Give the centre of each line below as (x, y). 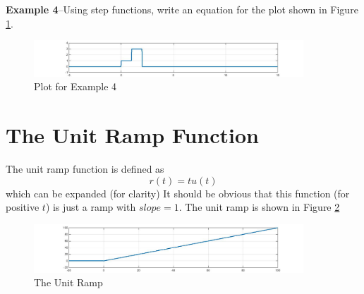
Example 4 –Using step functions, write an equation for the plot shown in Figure (182, 9)
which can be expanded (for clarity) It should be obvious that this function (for (178, 193)
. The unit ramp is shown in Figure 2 (259, 207)
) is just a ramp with (91, 207)
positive (23, 207)
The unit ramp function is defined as (85, 168)
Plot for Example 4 (75, 86)
